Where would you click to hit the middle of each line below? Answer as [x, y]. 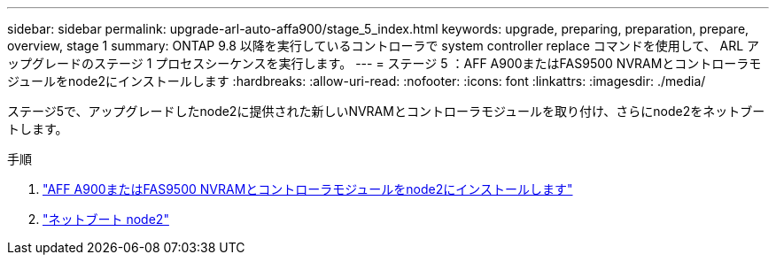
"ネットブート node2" [106, 219]
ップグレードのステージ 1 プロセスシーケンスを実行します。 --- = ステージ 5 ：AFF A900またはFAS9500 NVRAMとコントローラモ [384, 63]
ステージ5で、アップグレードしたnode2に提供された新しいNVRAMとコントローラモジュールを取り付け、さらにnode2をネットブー [386, 111]
